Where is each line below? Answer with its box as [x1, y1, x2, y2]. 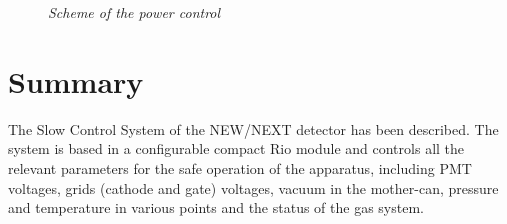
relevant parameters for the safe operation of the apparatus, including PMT [8, 157, 472, 178]
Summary [8, 60, 144, 101]
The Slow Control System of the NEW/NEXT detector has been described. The [8, 118, 499, 139]
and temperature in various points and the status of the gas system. [8, 197, 424, 218]
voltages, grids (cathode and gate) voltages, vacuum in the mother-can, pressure [8, 177, 499, 198]
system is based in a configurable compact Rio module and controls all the [8, 138, 465, 159]
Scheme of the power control [48, 2, 221, 22]
